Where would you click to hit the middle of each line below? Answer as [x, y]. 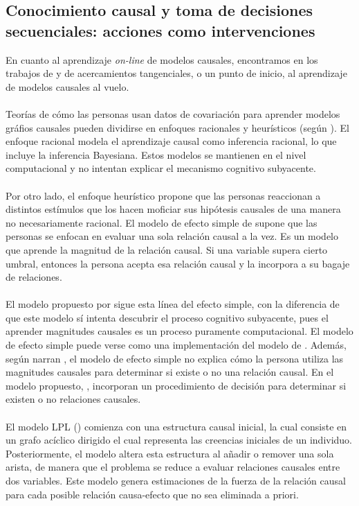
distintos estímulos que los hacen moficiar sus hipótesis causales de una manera [173, 209]
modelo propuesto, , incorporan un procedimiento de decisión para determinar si [176, 385]
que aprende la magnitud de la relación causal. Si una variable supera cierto [167, 249]
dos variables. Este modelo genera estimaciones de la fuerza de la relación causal [176, 480]
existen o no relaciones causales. [73, 399]
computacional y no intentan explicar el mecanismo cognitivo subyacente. [161, 168]
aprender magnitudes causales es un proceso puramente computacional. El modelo [179, 331]
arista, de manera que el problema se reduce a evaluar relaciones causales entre [173, 467]
